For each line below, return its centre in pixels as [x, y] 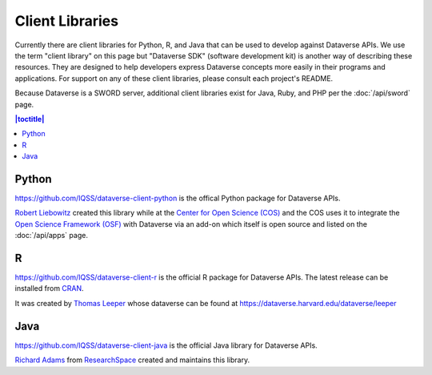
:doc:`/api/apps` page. [51, 236]
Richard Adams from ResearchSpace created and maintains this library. [132, 360]
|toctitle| [30, 119]
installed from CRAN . [49, 288]
